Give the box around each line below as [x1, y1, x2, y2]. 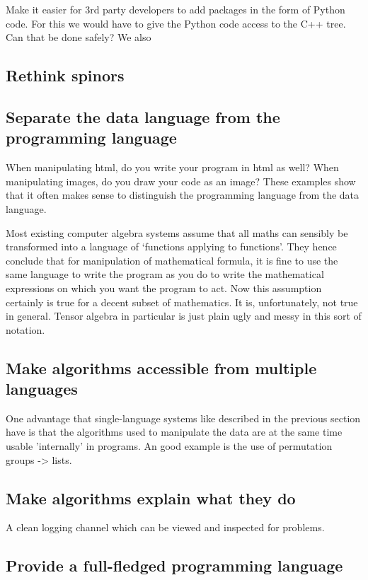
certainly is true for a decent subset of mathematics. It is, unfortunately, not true [6, 294, 358, 309]
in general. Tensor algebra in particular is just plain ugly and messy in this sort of [6, 308, 362, 323]
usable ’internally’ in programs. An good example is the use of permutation [6, 439, 333, 453]
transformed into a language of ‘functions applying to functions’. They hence [6, 239, 337, 254]
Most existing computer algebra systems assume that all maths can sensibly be [6, 225, 348, 240]
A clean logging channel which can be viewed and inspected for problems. [6, 520, 325, 535]
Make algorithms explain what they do [6, 487, 296, 509]
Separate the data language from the [6, 105, 280, 127]
